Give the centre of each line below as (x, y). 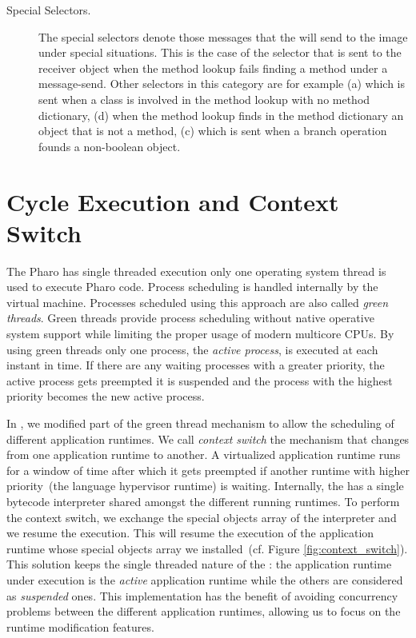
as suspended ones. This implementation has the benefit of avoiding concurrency (202, 595)
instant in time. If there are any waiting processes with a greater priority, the (196, 365)
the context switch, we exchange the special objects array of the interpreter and (202, 517)
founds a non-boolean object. (110, 146)
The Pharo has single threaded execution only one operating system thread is (196, 271)
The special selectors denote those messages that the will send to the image (223, 36)
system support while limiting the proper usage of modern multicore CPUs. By (200, 334)
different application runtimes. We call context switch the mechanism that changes (208, 439)
